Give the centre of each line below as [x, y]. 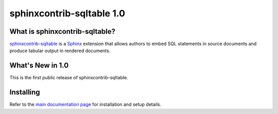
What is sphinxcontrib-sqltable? [63, 31]
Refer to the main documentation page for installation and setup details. [85, 104]
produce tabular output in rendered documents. [60, 51]
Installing [25, 92]
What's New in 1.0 [39, 66]
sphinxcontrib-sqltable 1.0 [67, 13]
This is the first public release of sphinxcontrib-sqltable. [69, 78]
